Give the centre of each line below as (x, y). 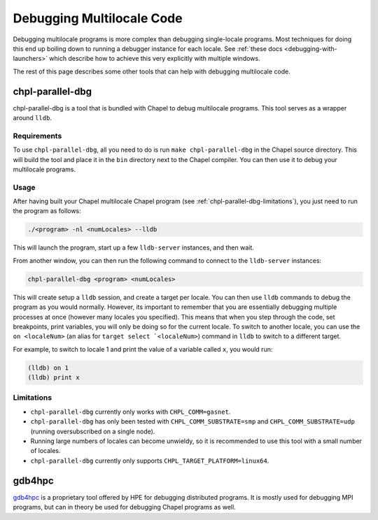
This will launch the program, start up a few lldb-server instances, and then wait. (134, 247)
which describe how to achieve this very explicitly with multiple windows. (155, 59)
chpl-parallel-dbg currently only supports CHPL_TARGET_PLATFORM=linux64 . (150, 461)
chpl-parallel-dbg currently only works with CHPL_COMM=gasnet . (131, 412)
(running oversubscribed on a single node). (93, 431)
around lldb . (33, 118)
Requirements (37, 136)
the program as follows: (47, 211)
